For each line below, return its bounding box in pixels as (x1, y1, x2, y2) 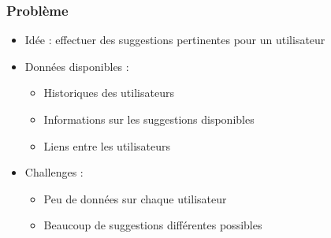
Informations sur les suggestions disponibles (43, 111, 255, 127)
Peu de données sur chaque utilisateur (43, 190, 227, 206)
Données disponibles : (24, 58, 129, 74)
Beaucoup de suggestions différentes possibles (43, 217, 262, 233)
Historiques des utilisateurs (43, 84, 174, 101)
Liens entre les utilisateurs (43, 137, 170, 154)
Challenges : (24, 164, 84, 180)
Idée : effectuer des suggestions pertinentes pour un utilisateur (24, 32, 325, 48)
